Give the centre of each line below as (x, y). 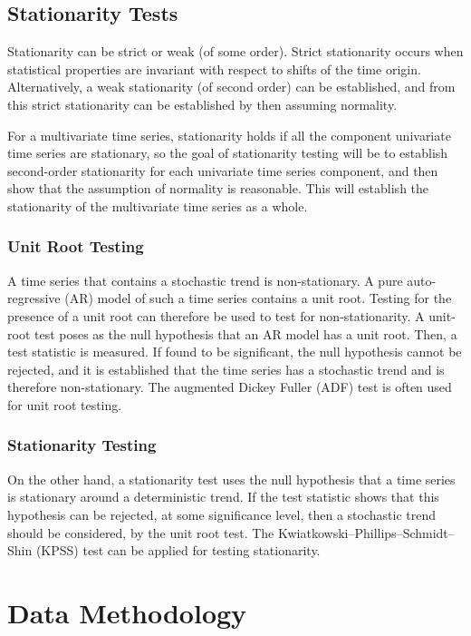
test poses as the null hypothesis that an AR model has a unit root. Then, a (245, 333)
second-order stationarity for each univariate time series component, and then (223, 170)
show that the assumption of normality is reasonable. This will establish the (218, 188)
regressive (34, 298)
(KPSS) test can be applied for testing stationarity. (178, 550)
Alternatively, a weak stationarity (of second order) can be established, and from (231, 87)
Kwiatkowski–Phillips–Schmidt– (366, 532)
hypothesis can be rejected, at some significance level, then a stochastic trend (221, 514)
